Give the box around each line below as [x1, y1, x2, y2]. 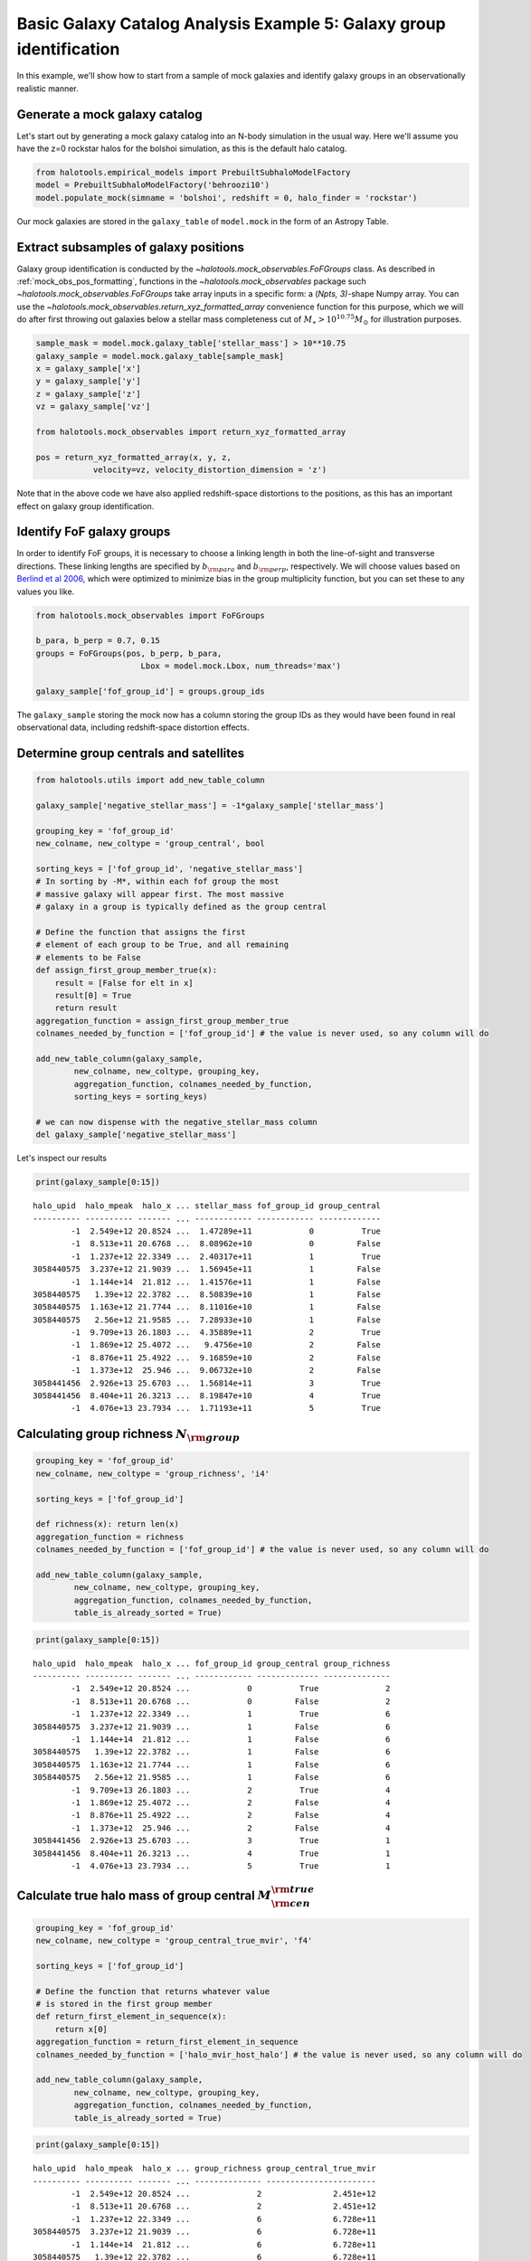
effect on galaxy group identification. [16, 500, 155, 511]
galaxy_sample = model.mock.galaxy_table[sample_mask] [35, 351, 284, 361]
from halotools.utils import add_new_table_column [35, 775, 266, 786]
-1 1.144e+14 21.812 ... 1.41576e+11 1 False [71, 1276, 382, 1287]
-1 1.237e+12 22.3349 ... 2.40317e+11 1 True [71, 1251, 382, 1262]
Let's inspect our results [16, 1153, 108, 1164]
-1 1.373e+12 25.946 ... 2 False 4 [71, 1822, 391, 1833]
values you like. [16, 586, 75, 597]
